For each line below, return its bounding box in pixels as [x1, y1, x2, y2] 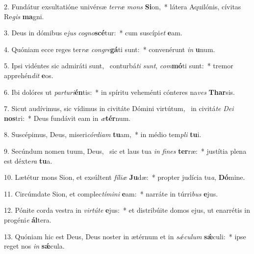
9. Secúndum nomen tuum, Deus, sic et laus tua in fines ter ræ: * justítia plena [4, 145, 247, 156]
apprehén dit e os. [4, 70, 53, 80]
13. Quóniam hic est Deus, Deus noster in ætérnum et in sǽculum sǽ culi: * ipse [4, 231, 246, 241]
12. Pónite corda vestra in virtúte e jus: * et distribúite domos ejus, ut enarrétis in [4, 205, 251, 215]
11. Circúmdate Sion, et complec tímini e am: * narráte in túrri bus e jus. [4, 188, 218, 198]
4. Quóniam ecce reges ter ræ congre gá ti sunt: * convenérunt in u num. [4, 44, 215, 54]
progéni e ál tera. [4, 214, 51, 225]
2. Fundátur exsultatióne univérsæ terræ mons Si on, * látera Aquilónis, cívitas [4, 1, 241, 11]
